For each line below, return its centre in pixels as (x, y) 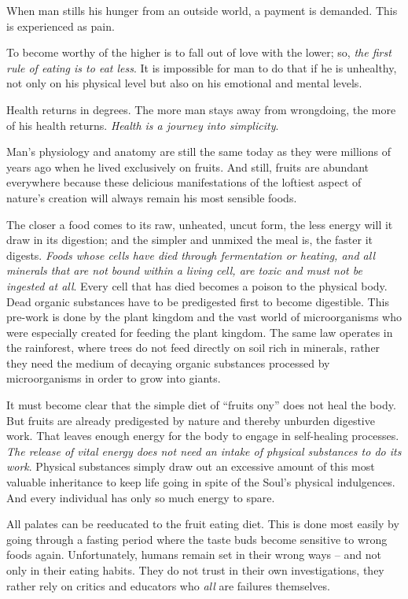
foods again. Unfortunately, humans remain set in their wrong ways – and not (194, 555)
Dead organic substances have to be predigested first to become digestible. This (198, 301)
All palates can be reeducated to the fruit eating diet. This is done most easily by (203, 524)
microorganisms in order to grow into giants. (114, 378)
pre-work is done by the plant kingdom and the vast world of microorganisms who (204, 317)
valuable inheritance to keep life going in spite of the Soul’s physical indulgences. (201, 482)
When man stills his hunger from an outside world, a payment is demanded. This (202, 10)
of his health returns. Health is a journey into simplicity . (143, 125)
